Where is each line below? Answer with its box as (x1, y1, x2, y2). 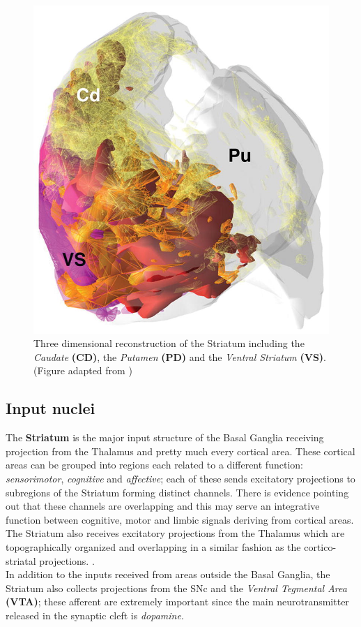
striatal (6, 553, 36, 568)
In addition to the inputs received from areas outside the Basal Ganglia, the (6, 567, 330, 582)
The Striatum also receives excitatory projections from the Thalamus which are (6, 526, 345, 540)
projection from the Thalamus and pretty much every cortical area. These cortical (6, 443, 355, 458)
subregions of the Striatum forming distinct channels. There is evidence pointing (6, 485, 349, 499)
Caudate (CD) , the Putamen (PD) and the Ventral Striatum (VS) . (33, 349, 326, 364)
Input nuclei (6, 397, 95, 419)
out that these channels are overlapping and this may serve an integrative (6, 499, 320, 513)
